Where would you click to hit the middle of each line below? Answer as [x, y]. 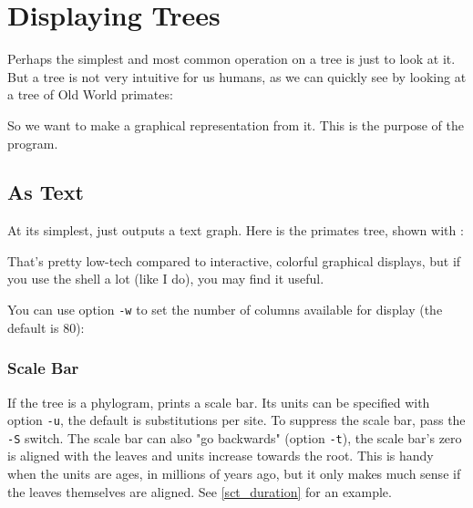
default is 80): [46, 327]
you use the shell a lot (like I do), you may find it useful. [166, 279]
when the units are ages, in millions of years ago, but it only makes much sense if [234, 474]
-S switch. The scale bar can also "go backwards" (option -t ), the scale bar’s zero [235, 437]
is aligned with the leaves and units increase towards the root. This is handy [221, 456]
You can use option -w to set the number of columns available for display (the [225, 310]
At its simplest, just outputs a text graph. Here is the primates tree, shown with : [236, 230]
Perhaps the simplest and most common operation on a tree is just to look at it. [231, 59]
